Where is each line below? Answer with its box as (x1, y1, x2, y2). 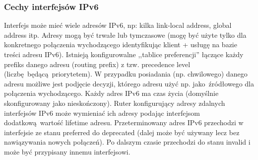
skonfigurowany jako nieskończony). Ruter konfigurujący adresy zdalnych (4, 97, 225, 108)
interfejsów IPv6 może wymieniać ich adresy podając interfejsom (4, 107, 200, 118)
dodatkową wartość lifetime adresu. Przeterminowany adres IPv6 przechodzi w (4, 117, 244, 128)
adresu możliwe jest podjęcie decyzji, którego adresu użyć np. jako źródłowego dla (4, 78, 255, 88)
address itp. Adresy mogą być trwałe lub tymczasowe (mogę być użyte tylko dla (4, 29, 247, 40)
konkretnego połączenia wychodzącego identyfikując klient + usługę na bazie (4, 39, 237, 50)
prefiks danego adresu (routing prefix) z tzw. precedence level (4, 59, 191, 69)
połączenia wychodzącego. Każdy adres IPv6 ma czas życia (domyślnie (4, 88, 219, 98)
